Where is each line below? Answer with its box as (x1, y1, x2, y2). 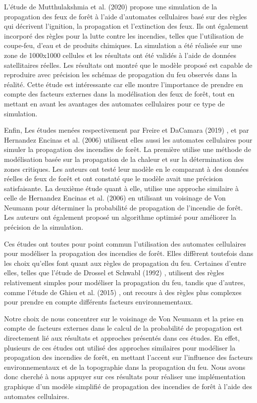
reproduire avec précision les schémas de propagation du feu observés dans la (4, 69, 237, 80)
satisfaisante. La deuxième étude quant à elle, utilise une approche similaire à (4, 183, 239, 193)
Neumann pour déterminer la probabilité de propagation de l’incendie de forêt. (4, 202, 243, 212)
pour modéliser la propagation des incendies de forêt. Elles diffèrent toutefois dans (4, 248, 254, 258)
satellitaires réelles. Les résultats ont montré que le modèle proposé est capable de (4, 59, 253, 70)
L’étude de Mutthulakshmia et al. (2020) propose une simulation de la (4, 1, 217, 11)
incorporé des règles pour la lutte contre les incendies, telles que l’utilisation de (4, 30, 244, 41)
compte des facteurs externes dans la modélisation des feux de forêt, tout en (4, 89, 235, 99)
